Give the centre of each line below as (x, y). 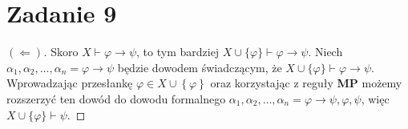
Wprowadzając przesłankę (70, 83)
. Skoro (61, 52)
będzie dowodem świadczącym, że (200, 67)
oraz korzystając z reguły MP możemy (306, 83)
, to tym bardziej (178, 52)
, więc (375, 98)
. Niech (325, 52)
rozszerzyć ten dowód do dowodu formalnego (116, 98)
